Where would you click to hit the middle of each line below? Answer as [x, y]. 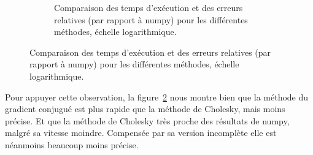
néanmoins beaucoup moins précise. [72, 144]
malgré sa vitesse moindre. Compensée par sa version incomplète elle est [141, 133]
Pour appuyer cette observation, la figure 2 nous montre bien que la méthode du [157, 96]
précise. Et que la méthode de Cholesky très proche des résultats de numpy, [147, 120]
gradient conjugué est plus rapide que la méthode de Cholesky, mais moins [145, 109]
